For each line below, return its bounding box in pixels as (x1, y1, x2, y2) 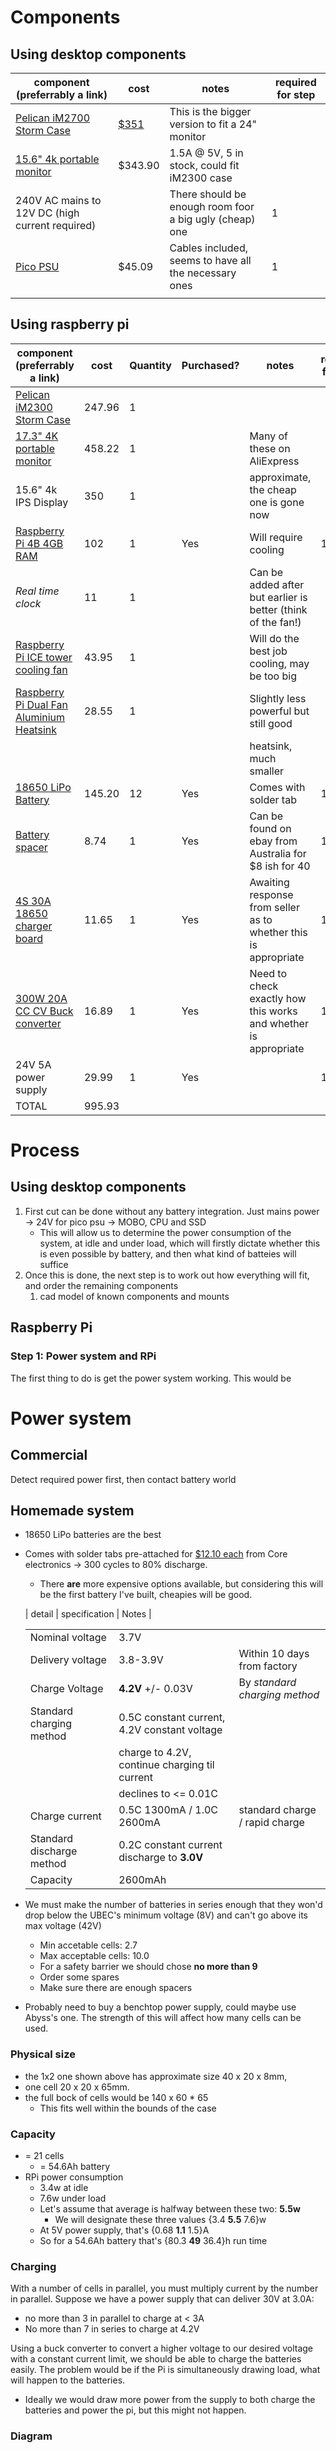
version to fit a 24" (169, 117, 258, 131)
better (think (249, 602, 308, 616)
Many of (249, 429, 288, 443)
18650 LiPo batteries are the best (24, 1529, 162, 1541)
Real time (15, 584, 60, 598)
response (249, 887, 294, 901)
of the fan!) (249, 615, 302, 629)
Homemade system (10, 1502, 135, 1519)
